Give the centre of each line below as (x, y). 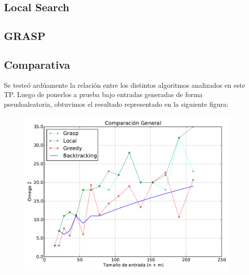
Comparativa (37, 64)
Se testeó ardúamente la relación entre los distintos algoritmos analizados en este (124, 85)
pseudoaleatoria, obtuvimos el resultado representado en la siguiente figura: (116, 104)
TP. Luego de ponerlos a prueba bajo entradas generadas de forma (103, 94)
